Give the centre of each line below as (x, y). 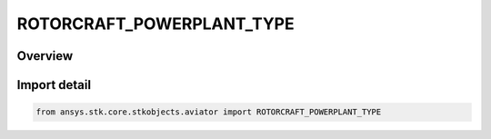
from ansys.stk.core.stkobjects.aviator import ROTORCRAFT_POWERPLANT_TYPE (209, 112)
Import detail (54, 85)
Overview (45, 56)
